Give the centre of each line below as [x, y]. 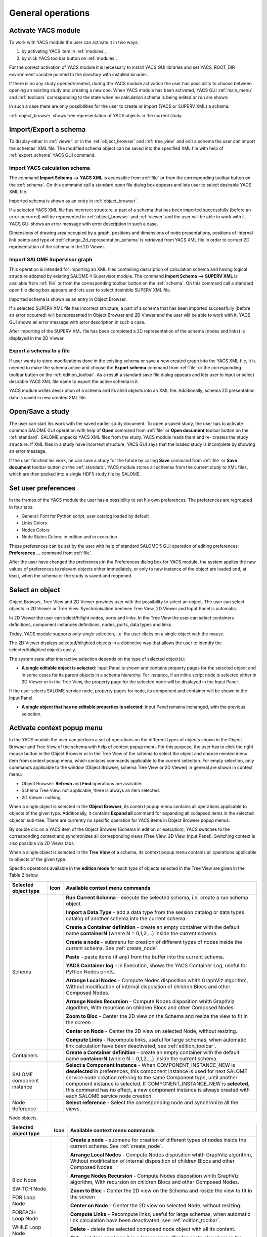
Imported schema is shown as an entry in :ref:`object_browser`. [74, 201]
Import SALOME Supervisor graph [51, 259]
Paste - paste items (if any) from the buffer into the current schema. [145, 956]
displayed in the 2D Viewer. [37, 338]
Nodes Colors [36, 530]
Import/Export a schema [47, 129]
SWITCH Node [29, 1189]
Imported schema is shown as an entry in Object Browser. [68, 299]
